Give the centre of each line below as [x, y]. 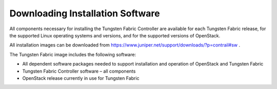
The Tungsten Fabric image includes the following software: [73, 54]
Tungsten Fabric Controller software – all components [79, 71]
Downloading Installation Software [85, 13]
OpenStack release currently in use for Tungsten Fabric [81, 78]
